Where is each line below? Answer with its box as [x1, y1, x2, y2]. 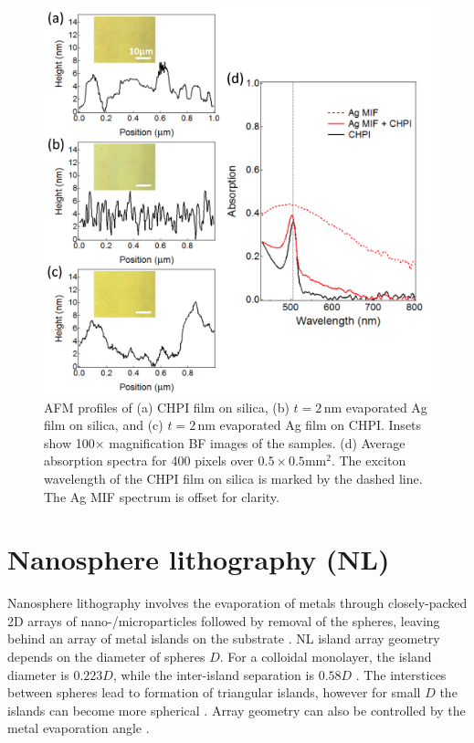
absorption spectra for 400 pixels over [44, 451, 254, 470]
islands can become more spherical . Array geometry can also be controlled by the [7, 700, 466, 719]
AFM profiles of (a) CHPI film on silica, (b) [44, 397, 290, 416]
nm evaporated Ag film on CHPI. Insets [197, 415, 422, 434]
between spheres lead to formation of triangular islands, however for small [7, 683, 421, 702]
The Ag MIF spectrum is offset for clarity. [44, 487, 279, 506]
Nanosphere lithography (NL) [7, 540, 390, 578]
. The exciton [331, 451, 406, 470]
